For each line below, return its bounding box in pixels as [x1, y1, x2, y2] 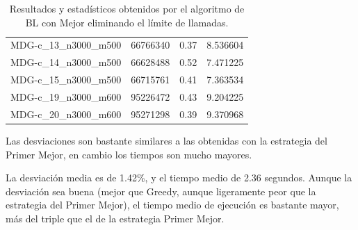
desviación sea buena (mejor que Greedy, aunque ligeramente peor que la [6, 183, 316, 198]
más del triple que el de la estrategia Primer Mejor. [6, 211, 225, 225]
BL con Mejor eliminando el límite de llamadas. [25, 15, 229, 29]
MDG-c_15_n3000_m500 [10, 72, 122, 87]
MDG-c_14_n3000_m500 [10, 55, 122, 69]
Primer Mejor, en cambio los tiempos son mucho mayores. [6, 147, 252, 161]
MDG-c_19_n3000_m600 [10, 89, 122, 104]
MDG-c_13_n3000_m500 [10, 38, 122, 52]
